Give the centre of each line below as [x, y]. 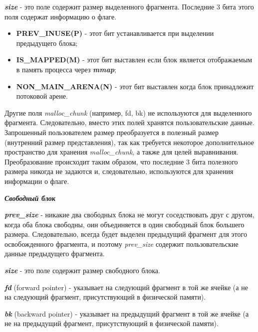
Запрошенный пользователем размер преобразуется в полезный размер [112, 132]
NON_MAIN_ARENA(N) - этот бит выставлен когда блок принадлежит [135, 86]
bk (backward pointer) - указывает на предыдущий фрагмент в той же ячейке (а [127, 313]
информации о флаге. [37, 181]
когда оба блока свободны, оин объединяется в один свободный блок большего [125, 224]
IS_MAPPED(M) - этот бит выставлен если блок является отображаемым [134, 60]
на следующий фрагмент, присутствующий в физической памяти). [105, 297]
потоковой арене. [42, 96]
